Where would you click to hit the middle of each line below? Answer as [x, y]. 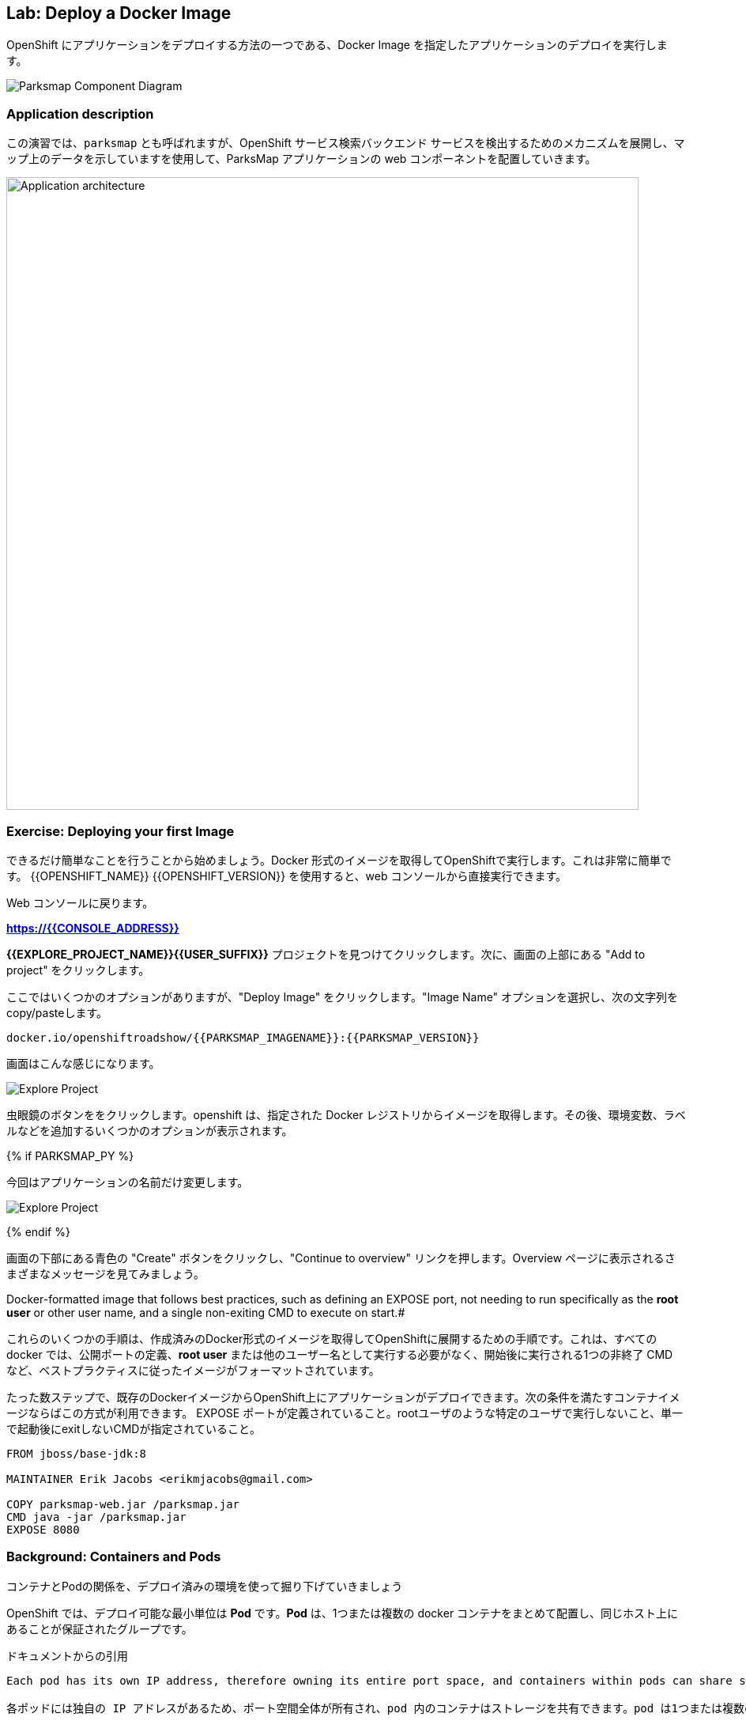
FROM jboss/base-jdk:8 [77, 1453]
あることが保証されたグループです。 [100, 1628]
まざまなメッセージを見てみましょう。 [105, 1273]
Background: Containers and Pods [114, 1557]
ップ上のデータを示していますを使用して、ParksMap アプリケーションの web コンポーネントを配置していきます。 [301, 159]
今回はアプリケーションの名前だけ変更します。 [128, 1182]
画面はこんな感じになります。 [81, 1063]
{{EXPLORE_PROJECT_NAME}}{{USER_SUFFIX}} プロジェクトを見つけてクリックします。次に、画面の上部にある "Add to [326, 954]
